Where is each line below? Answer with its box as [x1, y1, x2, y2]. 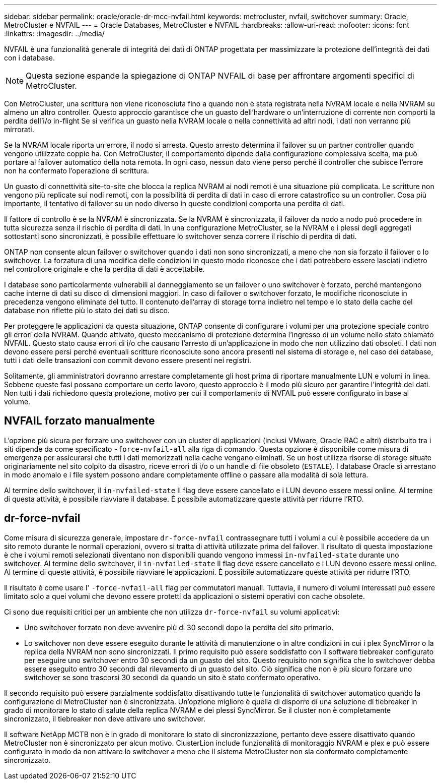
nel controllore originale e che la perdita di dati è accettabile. [4, 265, 205, 273]
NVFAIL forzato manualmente [4, 414, 155, 428]
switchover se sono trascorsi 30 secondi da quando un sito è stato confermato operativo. [24, 673, 321, 682]
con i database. [4, 53, 55, 62]
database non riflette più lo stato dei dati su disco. [4, 306, 170, 315]
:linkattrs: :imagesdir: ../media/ [4, 29, 105, 38]
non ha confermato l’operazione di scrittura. [4, 166, 149, 175]
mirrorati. [4, 125, 34, 134]
